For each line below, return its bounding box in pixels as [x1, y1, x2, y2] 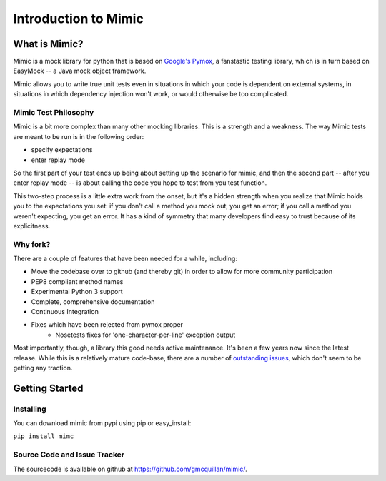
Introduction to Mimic [13, 11, 144, 26]
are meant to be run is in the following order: [13, 132, 144, 141]
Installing [13, 404, 46, 414]
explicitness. [13, 221, 51, 230]
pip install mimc [13, 432, 74, 440]
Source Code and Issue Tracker [13, 450, 125, 460]
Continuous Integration [31, 307, 99, 315]
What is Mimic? [13, 38, 84, 50]
